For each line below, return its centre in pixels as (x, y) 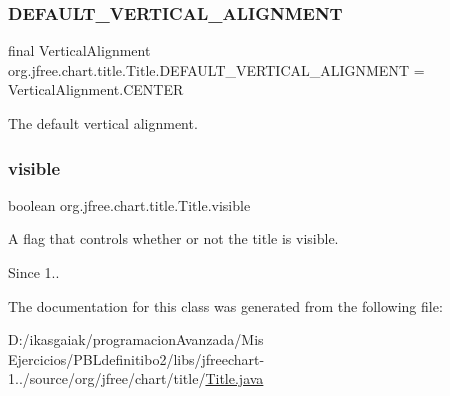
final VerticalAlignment (79, 50)
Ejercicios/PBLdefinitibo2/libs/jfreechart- (136, 358)
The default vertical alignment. (103, 123)
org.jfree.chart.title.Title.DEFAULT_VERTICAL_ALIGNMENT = (216, 69)
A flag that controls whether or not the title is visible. (173, 238)
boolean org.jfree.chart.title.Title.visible (129, 204)
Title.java (234, 378)
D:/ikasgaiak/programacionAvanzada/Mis (136, 339)
